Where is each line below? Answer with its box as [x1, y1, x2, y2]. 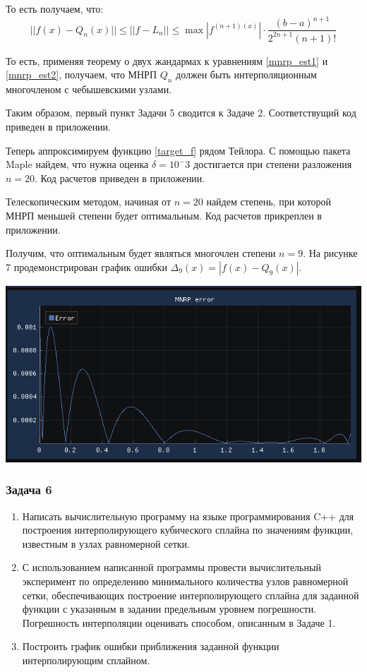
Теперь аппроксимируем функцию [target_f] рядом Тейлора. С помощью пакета [6, 143, 351, 157]
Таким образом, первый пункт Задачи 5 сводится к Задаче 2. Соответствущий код [6, 105, 356, 120]
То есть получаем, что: [6, 1, 104, 16]
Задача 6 [6, 481, 52, 498]
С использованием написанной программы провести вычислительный [22, 560, 321, 575]
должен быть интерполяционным [176, 67, 317, 82]
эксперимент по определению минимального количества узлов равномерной [22, 574, 349, 589]
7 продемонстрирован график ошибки [6, 259, 167, 274]
